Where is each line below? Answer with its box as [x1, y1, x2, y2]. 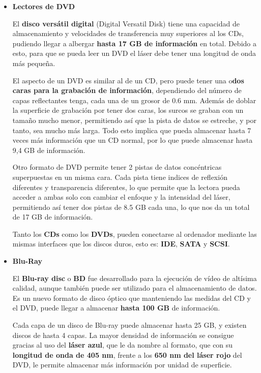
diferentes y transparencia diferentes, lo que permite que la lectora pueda [12, 181, 240, 192]
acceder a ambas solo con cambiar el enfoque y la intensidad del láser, [12, 192, 230, 202]
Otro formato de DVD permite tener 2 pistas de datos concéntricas [12, 162, 222, 172]
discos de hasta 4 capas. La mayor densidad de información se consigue [12, 329, 234, 340]
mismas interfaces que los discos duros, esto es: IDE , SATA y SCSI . [12, 238, 230, 249]
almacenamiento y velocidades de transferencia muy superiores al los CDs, [12, 28, 244, 39]
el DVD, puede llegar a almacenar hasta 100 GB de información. [12, 302, 220, 313]
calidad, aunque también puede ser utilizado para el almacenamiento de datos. [12, 283, 257, 293]
